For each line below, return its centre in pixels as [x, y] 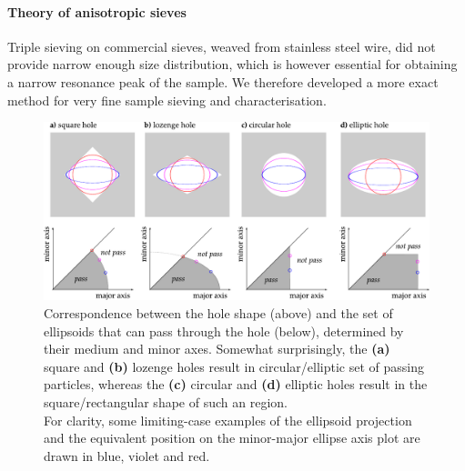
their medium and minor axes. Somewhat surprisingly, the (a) [217, 349]
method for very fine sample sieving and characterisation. [167, 100]
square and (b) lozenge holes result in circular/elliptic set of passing [234, 366]
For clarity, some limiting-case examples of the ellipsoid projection [228, 420]
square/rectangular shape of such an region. [166, 402]
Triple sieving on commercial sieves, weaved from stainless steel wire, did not [222, 46]
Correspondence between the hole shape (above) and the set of [218, 313]
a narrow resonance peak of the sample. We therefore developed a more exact [223, 81]
